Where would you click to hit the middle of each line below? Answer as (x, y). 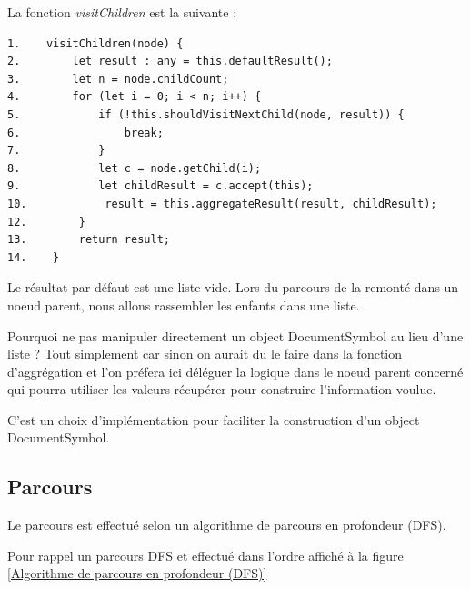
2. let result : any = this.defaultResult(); (170, 61)
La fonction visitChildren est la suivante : (122, 12)
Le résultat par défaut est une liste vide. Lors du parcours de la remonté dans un (233, 287)
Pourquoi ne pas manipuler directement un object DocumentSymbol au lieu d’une (235, 335)
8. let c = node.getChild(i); (135, 168)
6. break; (85, 132)
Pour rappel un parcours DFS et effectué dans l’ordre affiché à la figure (205, 555)
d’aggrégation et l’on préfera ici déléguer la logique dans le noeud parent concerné (235, 371)
